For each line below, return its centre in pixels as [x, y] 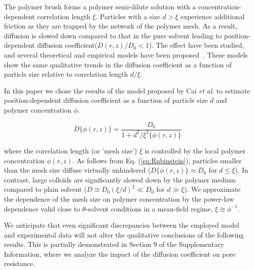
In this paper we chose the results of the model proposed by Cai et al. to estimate [127, 90]
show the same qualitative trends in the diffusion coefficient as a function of [118, 64]
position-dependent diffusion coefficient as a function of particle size [106, 100]
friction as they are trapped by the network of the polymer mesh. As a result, [121, 26]
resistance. [20, 263]
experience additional [212, 16]
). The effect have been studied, [197, 45]
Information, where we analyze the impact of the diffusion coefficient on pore [120, 254]
